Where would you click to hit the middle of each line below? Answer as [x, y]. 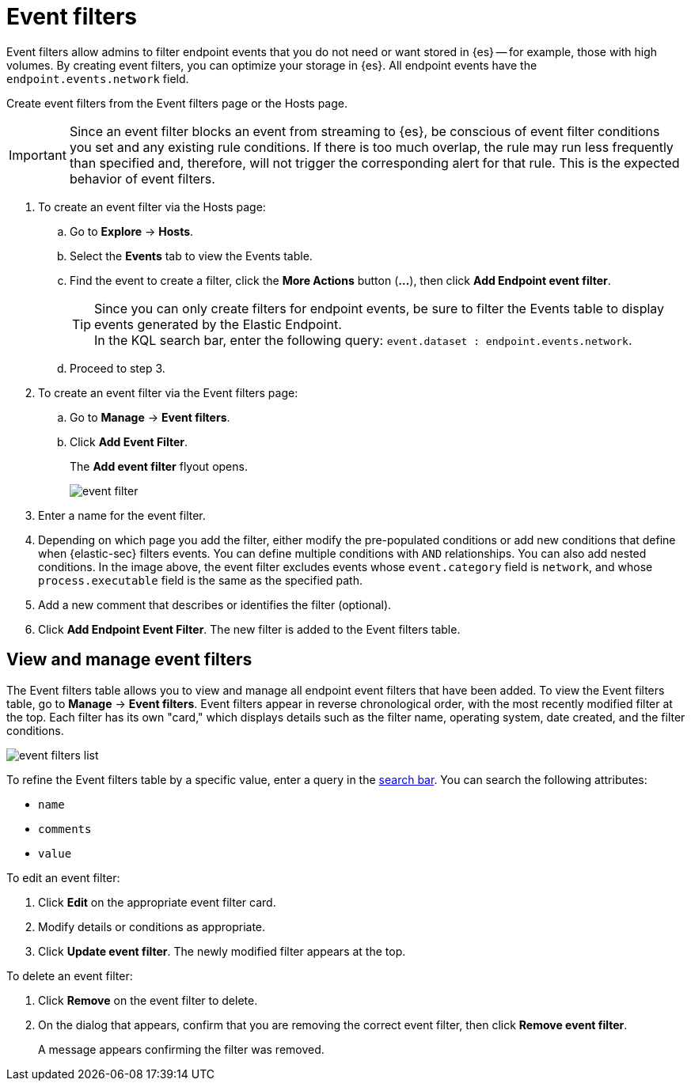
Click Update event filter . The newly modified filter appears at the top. [222, 951]
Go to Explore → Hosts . [132, 231]
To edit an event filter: [63, 877]
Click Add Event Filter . [129, 441]
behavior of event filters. [142, 178]
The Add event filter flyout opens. [159, 466]
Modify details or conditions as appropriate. [152, 926]
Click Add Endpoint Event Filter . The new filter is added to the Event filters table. [249, 629]
